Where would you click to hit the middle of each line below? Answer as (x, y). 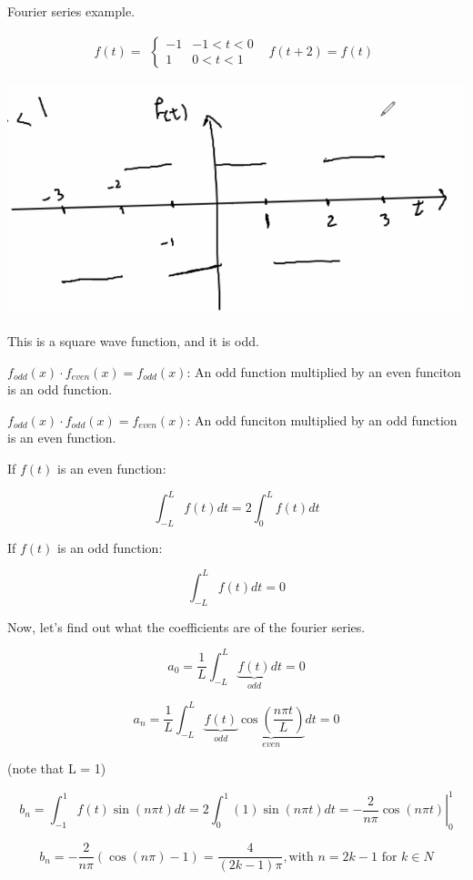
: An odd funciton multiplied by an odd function (322, 420)
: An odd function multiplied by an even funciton (324, 371)
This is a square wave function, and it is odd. (133, 340)
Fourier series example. (71, 11)
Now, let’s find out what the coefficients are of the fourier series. (186, 626)
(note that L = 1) (57, 768)
